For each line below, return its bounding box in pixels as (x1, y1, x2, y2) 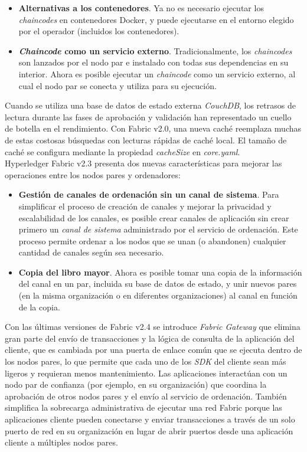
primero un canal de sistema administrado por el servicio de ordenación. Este (18, 223, 298, 235)
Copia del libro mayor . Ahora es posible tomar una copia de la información (18, 266, 302, 278)
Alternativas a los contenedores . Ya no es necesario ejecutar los (18, 2, 264, 14)
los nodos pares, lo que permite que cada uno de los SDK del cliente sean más (5, 355, 286, 368)
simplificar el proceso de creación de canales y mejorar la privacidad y (18, 199, 272, 212)
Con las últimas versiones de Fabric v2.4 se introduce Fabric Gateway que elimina (5, 320, 301, 333)
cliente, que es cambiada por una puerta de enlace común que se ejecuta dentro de (5, 343, 302, 356)
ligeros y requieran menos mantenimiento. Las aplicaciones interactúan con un (5, 366, 288, 379)
